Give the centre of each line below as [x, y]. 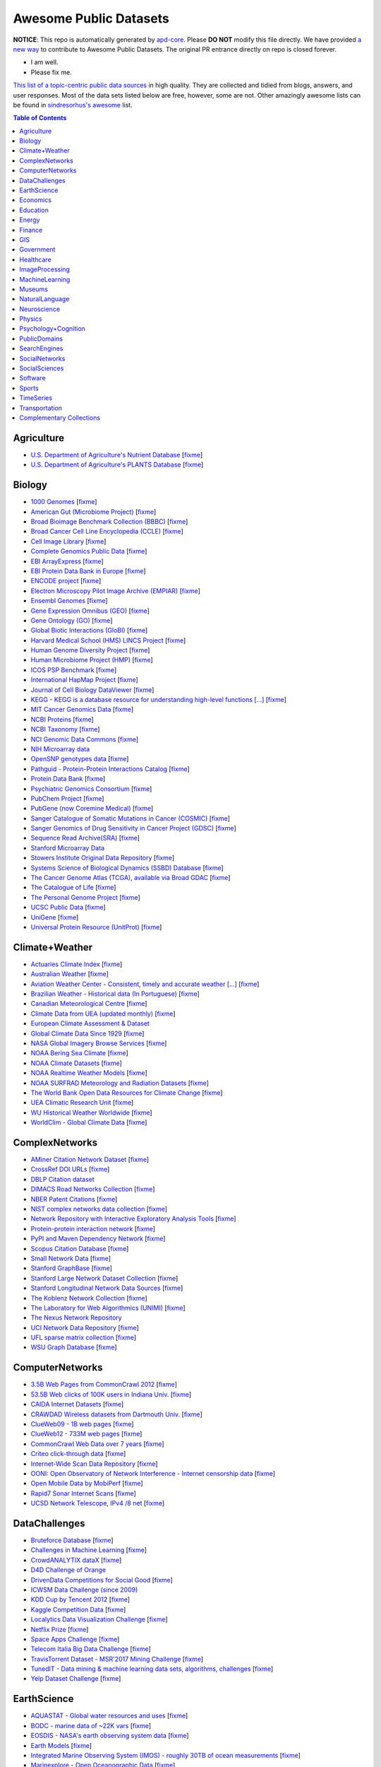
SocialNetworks [42, 358]
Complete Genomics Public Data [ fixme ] [89, 551]
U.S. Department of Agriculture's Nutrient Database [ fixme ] [117, 454]
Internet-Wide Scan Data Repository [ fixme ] [94, 1464]
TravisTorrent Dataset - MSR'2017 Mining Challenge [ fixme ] [117, 1659]
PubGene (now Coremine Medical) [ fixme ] [92, 809]
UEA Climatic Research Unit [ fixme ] [82, 1103]
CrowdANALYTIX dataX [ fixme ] [76, 1560]
